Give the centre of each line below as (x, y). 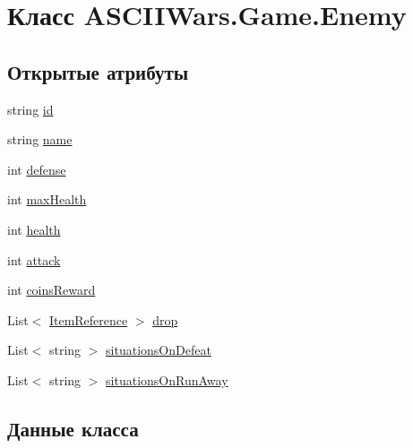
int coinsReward (52, 290)
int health (34, 229)
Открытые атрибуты (98, 71)
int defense (37, 169)
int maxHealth (47, 199)
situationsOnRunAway (167, 379)
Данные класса (73, 428)
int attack (34, 259)
